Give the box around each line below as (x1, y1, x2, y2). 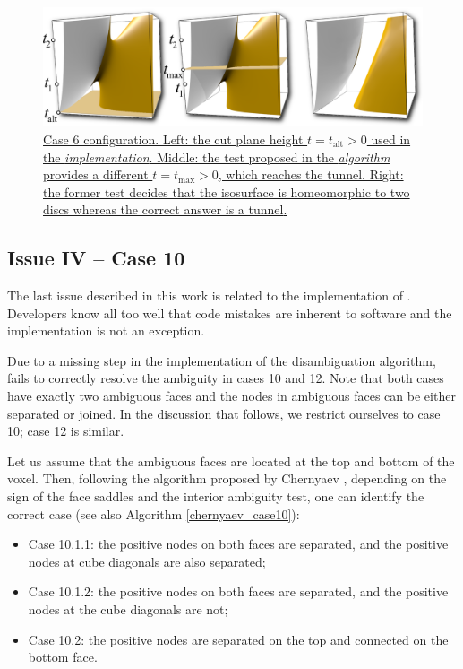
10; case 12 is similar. (7, 421, 124, 440)
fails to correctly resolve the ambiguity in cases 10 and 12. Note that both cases (7, 369, 444, 387)
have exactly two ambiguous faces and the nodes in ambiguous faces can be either (7, 387, 456, 405)
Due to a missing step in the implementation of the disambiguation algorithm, (7, 351, 436, 369)
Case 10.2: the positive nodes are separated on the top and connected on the (28, 630, 449, 648)
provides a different (43, 165, 149, 184)
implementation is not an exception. (7, 321, 205, 340)
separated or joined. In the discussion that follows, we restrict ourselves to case (7, 404, 441, 422)
